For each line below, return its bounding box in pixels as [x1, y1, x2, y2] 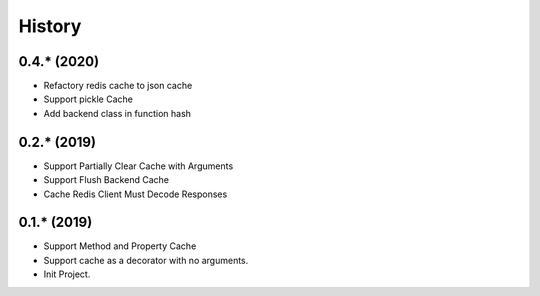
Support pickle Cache [43, 93, 134, 105]
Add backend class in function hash [43, 107, 192, 119]
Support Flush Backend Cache [43, 174, 170, 186]
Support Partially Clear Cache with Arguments [43, 160, 234, 172]
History [18, 15, 82, 37]
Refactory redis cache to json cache [43, 80, 193, 92]
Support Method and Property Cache [43, 240, 197, 252]
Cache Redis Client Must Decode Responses [43, 188, 228, 200]
